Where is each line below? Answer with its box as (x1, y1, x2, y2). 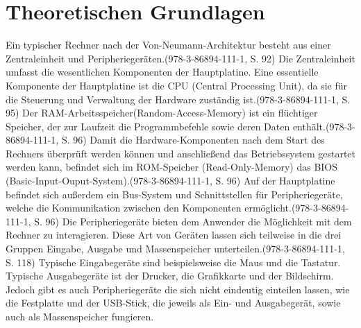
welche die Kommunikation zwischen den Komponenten (6, 200, 242, 215)
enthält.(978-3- (292, 119, 355, 133)
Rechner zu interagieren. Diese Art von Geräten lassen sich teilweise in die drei (6, 227, 342, 242)
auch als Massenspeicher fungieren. (6, 309, 154, 323)
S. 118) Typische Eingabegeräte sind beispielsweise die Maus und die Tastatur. (6, 254, 341, 269)
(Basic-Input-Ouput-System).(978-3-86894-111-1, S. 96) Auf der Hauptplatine (6, 173, 335, 188)
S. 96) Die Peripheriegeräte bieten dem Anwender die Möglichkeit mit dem (34, 214, 352, 228)
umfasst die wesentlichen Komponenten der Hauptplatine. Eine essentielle (6, 64, 319, 79)
